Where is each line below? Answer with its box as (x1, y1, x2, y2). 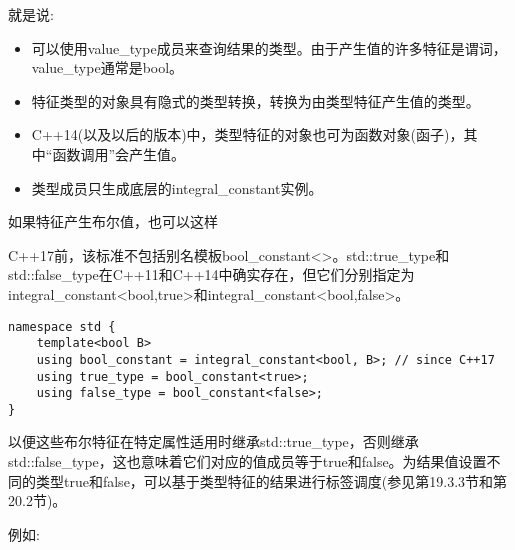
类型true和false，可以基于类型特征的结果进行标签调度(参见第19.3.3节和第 (35, 470, 508, 491)
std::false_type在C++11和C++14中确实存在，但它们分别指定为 (8, 264, 415, 285)
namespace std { (8, 319, 116, 334)
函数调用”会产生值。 (52, 143, 186, 164)
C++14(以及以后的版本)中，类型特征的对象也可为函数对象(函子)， (31, 124, 464, 145)
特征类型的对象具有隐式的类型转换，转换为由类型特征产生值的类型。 (31, 90, 480, 111)
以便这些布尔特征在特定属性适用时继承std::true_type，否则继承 (8, 431, 419, 452)
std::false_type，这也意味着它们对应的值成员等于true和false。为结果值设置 (8, 451, 487, 472)
